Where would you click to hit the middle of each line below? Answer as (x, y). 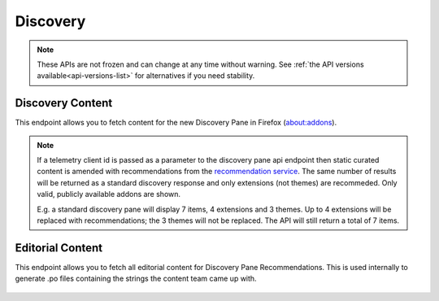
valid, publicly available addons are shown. (109, 194)
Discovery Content (64, 103)
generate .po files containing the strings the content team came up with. (136, 279)
